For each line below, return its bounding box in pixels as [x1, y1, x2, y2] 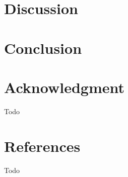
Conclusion [4, 37, 82, 58]
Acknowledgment [4, 76, 124, 97]
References [4, 135, 81, 156]
